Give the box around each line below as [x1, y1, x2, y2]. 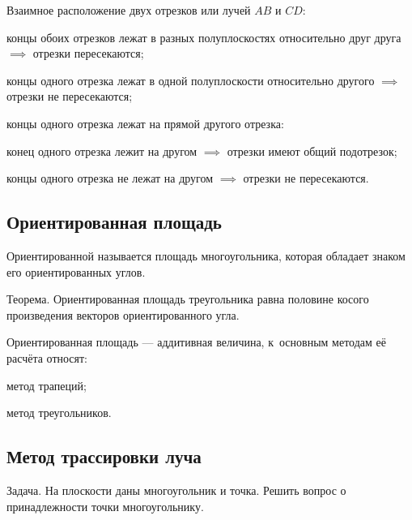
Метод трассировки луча [6, 444, 202, 469]
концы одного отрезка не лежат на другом [6, 170, 214, 187]
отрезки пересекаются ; [32, 45, 144, 62]
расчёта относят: [6, 349, 88, 366]
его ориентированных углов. [6, 263, 146, 280]
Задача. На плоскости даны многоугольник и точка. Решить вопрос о [6, 481, 346, 498]
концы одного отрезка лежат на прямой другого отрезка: [6, 114, 284, 131]
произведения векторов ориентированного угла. [6, 306, 240, 323]
